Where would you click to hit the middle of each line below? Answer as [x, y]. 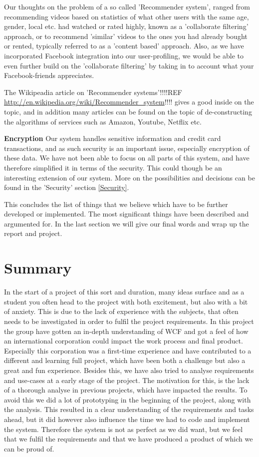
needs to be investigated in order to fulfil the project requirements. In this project [129, 321]
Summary [38, 268]
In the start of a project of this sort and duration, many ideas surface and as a [124, 292]
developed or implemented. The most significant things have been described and [127, 214]
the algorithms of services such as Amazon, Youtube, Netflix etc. [103, 121]
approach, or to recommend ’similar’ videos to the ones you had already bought [126, 36]
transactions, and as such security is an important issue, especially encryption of [127, 148]
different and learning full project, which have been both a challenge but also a [125, 360]
